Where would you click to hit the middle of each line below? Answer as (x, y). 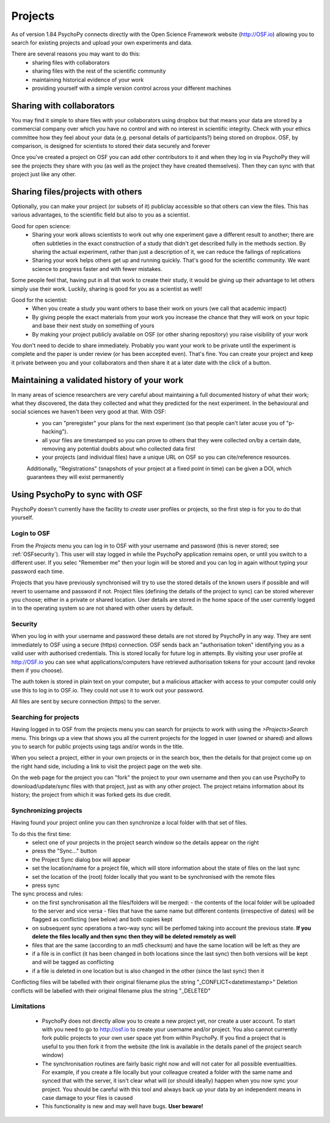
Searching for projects (45, 717)
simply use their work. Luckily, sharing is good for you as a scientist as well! (107, 289)
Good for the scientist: (39, 300)
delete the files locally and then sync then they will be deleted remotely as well (134, 936)
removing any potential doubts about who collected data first (119, 448)
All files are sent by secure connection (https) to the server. (86, 702)
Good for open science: (41, 226)
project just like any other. (44, 174)
